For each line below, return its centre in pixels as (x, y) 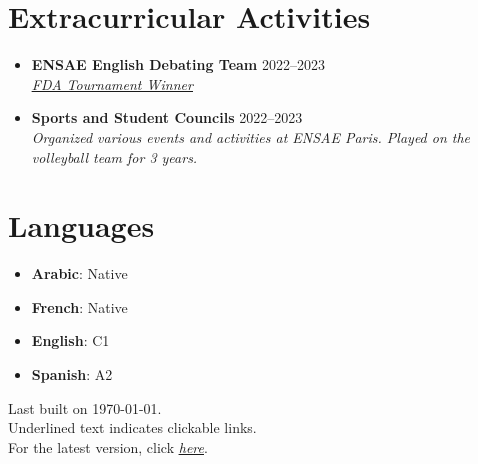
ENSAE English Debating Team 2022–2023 (178, 64)
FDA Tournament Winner (112, 83)
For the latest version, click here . (108, 446)
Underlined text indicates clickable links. (132, 427)
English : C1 (70, 340)
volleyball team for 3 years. (114, 156)
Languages (81, 225)
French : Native (79, 306)
